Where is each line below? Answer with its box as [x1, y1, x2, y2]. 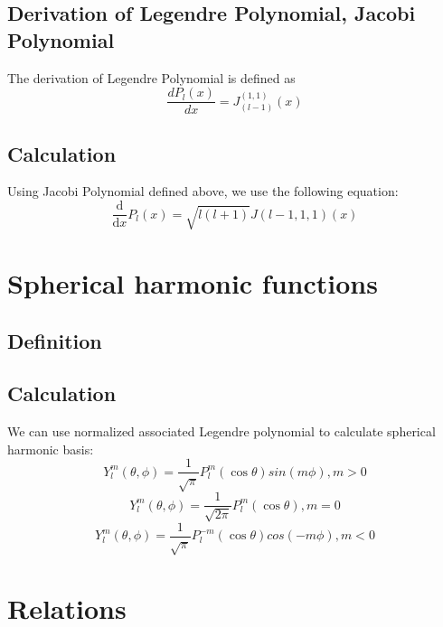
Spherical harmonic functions [7, 265, 378, 302]
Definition [7, 326, 102, 354]
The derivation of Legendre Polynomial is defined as [7, 68, 296, 87]
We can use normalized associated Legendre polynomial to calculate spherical [7, 422, 436, 441]
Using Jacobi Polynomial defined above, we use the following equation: [7, 182, 399, 201]
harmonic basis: [7, 439, 94, 458]
